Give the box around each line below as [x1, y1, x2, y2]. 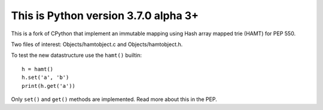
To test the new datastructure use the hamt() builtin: [11, 51, 142, 59]
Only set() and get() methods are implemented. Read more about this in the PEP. [11, 96, 218, 103]
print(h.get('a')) [22, 82, 76, 89]
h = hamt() [22, 66, 54, 72]
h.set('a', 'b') [22, 74, 69, 81]
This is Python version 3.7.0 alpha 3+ [11, 9, 199, 22]
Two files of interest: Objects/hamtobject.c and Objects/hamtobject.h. [11, 41, 183, 48]
